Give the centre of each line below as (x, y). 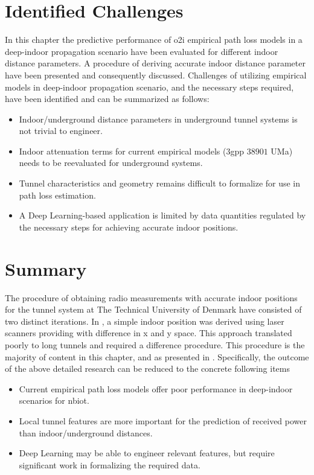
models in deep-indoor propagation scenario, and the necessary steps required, (149, 87)
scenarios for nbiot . (54, 400)
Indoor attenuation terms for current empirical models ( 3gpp (131, 151)
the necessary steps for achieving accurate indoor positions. (129, 227)
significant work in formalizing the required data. (110, 464)
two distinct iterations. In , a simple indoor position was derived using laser (145, 321)
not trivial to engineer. (61, 131)
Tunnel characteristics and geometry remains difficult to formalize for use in (160, 183)
